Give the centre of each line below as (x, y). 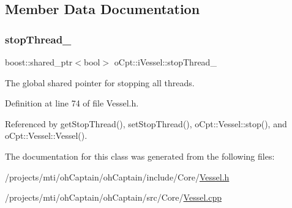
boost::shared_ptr (39, 62)
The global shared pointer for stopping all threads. (100, 82)
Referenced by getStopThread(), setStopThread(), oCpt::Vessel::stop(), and (146, 123)
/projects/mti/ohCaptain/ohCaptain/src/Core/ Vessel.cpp (113, 197)
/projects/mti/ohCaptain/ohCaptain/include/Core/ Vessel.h (117, 176)
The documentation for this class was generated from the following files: (140, 156)
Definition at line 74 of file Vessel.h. (72, 103)
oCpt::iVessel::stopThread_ (165, 62)
